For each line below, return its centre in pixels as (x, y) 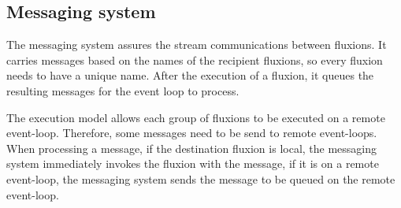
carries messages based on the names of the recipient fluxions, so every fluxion (195, 59)
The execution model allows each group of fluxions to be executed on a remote (196, 117)
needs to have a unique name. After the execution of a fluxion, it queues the (190, 75)
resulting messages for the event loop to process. (123, 90)
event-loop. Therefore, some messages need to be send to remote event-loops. (192, 133)
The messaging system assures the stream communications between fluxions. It (197, 45)
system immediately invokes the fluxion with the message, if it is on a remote (193, 163)
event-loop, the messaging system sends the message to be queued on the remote (201, 178)
